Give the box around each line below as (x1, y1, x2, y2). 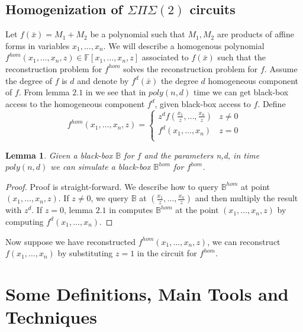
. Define (257, 97, 286, 109)
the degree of (5, 74, 52, 86)
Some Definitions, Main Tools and (5, 281, 289, 305)
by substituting (57, 247, 113, 259)
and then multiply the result (195, 192, 298, 204)
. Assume (264, 62, 298, 75)
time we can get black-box (194, 86, 289, 98)
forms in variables (5, 39, 70, 51)
